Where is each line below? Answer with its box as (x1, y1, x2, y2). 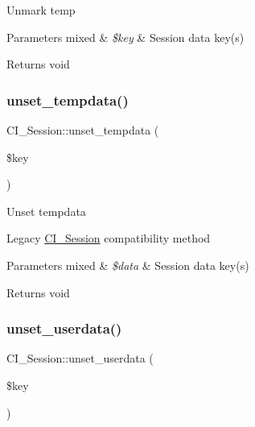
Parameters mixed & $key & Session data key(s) (6, 28, 245, 45)
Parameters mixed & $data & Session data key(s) (6, 256, 249, 273)
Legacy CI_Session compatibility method (6, 230, 211, 247)
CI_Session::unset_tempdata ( (6, 122, 159, 138)
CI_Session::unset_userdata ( (6, 350, 154, 367)
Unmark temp (6, 2, 76, 18)
